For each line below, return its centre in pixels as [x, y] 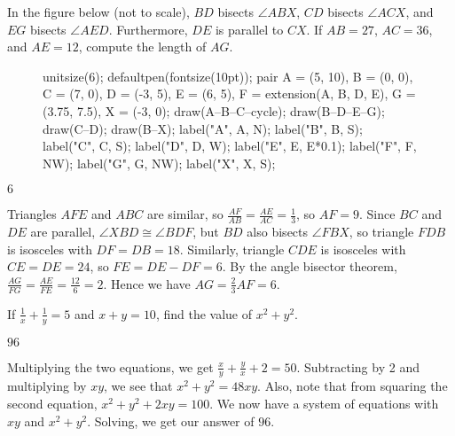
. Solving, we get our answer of [171, 420]
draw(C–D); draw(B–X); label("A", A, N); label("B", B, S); [203, 128]
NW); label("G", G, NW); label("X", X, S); [159, 163]
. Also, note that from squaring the [353, 386]
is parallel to [249, 29]
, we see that [138, 386]
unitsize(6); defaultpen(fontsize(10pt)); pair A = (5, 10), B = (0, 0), [228, 76]
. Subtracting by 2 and [358, 366]
